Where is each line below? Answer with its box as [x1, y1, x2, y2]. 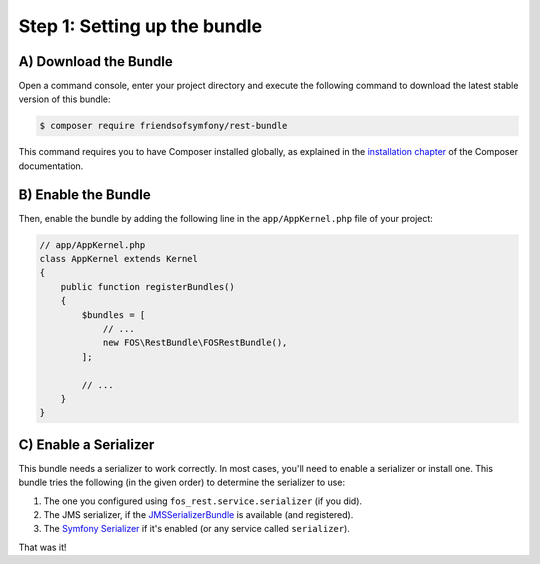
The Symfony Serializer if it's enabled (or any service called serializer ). [43, 523, 350, 535]
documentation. [18, 160, 84, 172]
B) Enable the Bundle [18, 186, 151, 203]
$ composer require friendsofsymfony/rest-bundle [39, 120, 288, 132]
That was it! [18, 541, 67, 553]
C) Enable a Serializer [18, 436, 155, 453]
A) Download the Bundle [18, 53, 174, 70]
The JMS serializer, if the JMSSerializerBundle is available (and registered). [43, 509, 354, 521]
